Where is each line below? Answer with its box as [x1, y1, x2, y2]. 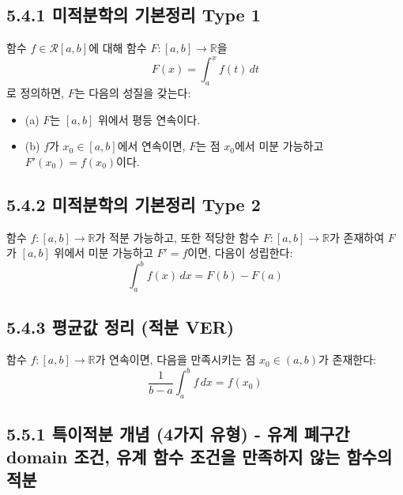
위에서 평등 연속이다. [97, 111, 201, 127]
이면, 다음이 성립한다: [187, 244, 293, 261]
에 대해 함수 [89, 40, 147, 56]
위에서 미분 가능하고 [54, 244, 153, 261]
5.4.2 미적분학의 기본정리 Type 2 [6, 191, 261, 216]
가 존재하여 [329, 229, 385, 245]
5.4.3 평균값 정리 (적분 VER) [6, 314, 235, 338]
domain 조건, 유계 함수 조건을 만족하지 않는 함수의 [6, 444, 393, 469]
